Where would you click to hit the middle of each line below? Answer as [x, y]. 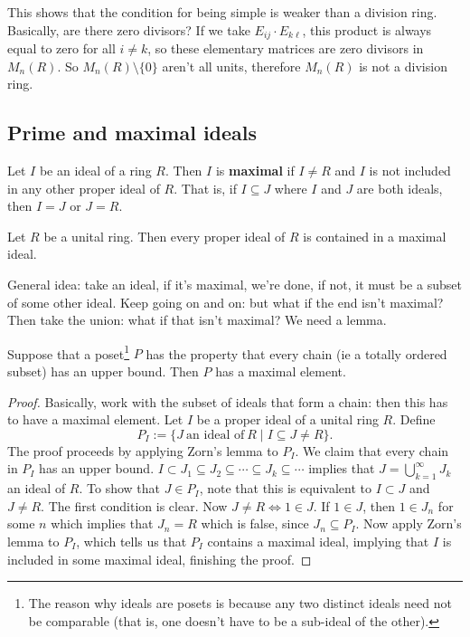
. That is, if [205, 188]
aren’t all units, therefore [231, 66]
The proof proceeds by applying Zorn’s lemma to [143, 450]
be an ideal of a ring [95, 171]
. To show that [120, 488]
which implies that [102, 523]
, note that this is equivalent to [285, 488]
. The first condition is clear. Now [134, 505]
